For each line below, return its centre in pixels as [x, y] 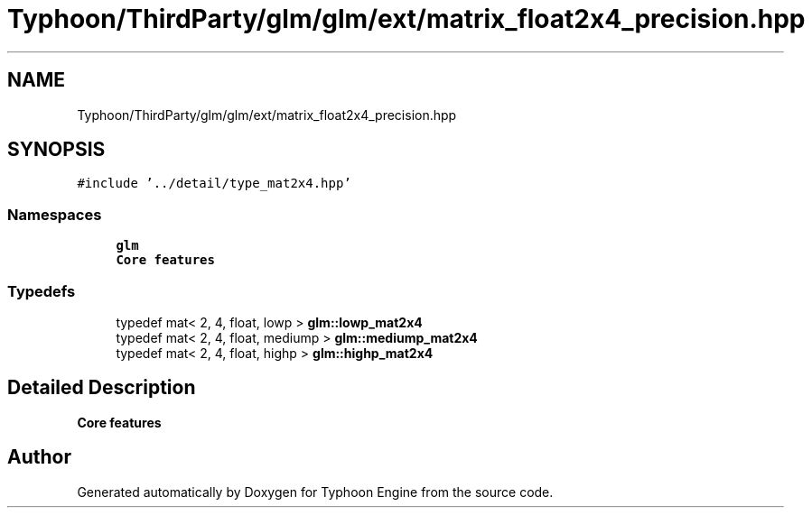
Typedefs [42, 291]
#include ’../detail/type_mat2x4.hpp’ [214, 184]
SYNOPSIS [56, 150]
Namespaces [55, 214]
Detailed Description [102, 388]
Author [39, 457]
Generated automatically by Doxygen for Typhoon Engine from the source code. [315, 492]
